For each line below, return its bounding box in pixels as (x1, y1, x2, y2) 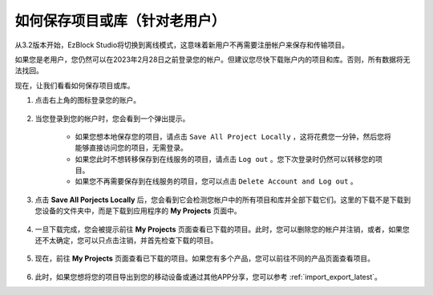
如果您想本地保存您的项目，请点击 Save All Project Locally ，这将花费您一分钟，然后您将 (75, 131, 392, 141)
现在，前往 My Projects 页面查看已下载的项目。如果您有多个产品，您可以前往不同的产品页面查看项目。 (34, 253, 375, 264)
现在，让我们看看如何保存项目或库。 (14, 80, 135, 90)
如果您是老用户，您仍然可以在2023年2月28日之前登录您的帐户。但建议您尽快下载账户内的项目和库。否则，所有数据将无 (14, 55, 411, 64)
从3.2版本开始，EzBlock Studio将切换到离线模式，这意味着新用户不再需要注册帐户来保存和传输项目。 (14, 40, 349, 50)
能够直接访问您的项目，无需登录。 (75, 143, 188, 152)
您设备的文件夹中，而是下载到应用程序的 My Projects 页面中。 (34, 206, 242, 216)
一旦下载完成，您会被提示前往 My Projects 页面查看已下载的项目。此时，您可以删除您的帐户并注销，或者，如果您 (34, 224, 411, 234)
